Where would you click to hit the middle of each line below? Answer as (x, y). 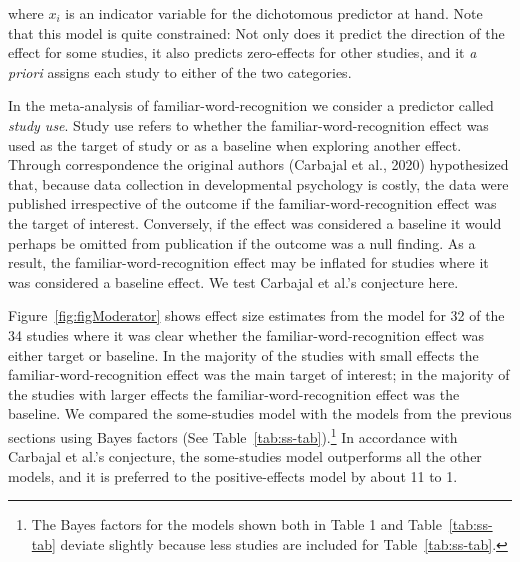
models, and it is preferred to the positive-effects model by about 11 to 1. (233, 475)
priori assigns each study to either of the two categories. (180, 71)
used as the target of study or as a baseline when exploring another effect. (235, 144)
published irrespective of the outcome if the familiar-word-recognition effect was (252, 203)
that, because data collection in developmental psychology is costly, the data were (258, 183)
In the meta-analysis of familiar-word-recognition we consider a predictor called (251, 105)
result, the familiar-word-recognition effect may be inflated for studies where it (248, 262)
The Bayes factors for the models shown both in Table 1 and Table (236, 524)
